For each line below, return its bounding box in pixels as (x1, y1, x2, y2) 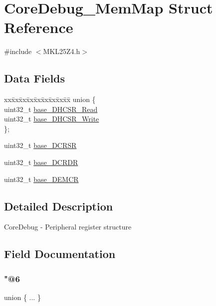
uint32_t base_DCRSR (4, 140, 77, 150)
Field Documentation (4, 246, 116, 261)
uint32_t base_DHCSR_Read (4, 103, 98, 114)
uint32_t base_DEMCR (4, 173, 79, 184)
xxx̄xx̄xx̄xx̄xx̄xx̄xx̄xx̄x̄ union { (4, 94, 96, 104)
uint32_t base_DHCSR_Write (4, 113, 99, 124)
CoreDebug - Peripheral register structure (4, 221, 132, 232)
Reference (4, 17, 73, 37)
